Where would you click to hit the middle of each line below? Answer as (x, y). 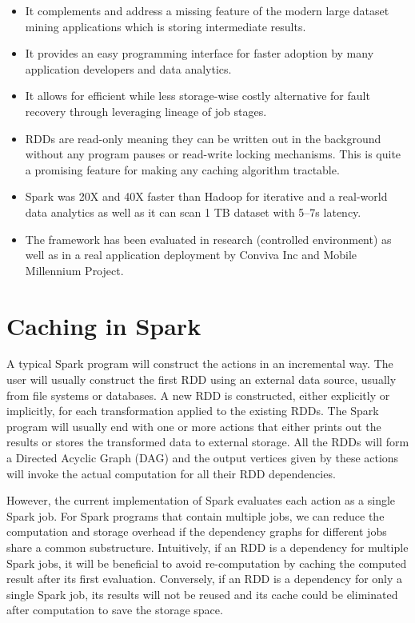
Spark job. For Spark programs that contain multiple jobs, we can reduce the (196, 515)
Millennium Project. (74, 270)
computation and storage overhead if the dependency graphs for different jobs (197, 531)
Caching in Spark (104, 325)
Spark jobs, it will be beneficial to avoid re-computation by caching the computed (207, 563)
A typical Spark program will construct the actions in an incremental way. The (200, 363)
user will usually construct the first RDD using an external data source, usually (202, 379)
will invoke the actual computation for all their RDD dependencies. (171, 473)
